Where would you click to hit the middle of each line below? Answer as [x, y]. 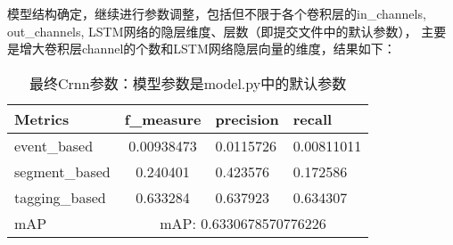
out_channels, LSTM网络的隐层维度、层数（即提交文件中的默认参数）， [212, 31]
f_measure [163, 118]
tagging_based [60, 197]
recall [313, 118]
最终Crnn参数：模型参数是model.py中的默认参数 [188, 83]
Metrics [42, 118]
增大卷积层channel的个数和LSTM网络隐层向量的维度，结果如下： [207, 49]
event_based [54, 145]
